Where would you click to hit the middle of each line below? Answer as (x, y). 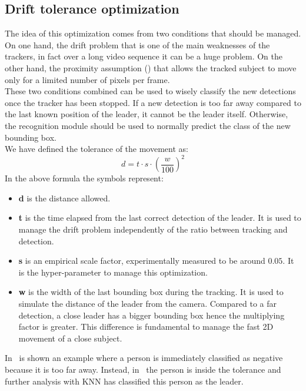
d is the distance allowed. (64, 198)
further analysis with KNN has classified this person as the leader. (124, 381)
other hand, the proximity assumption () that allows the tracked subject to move (151, 67)
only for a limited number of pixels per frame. (87, 79)
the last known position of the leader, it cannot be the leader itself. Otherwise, (147, 114)
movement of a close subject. (70, 338)
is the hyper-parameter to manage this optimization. (113, 272)
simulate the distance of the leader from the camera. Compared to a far (147, 303)
